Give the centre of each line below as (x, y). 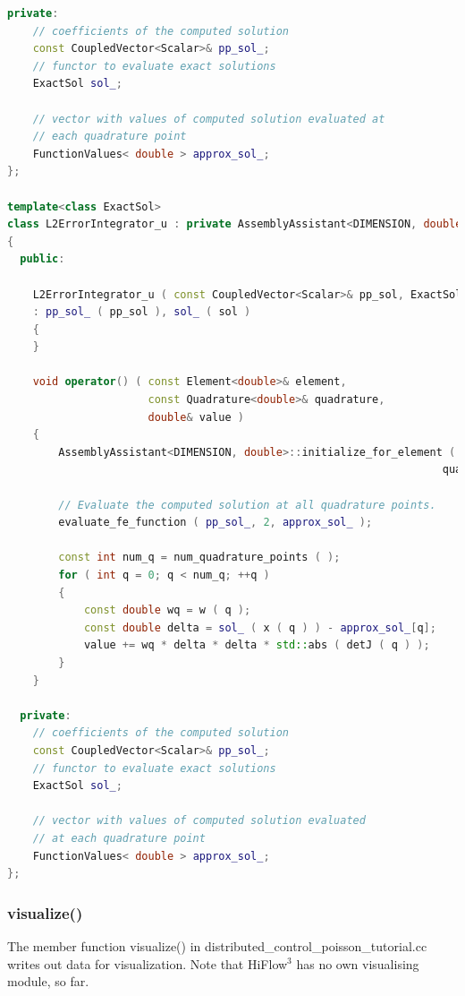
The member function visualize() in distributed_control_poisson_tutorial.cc (217, 945)
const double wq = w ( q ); (167, 610)
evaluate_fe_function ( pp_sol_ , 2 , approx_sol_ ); (216, 523)
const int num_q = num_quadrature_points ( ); (199, 558)
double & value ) (196, 417)
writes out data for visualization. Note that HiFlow (148, 963)
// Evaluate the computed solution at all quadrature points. (247, 505)
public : (42, 259)
